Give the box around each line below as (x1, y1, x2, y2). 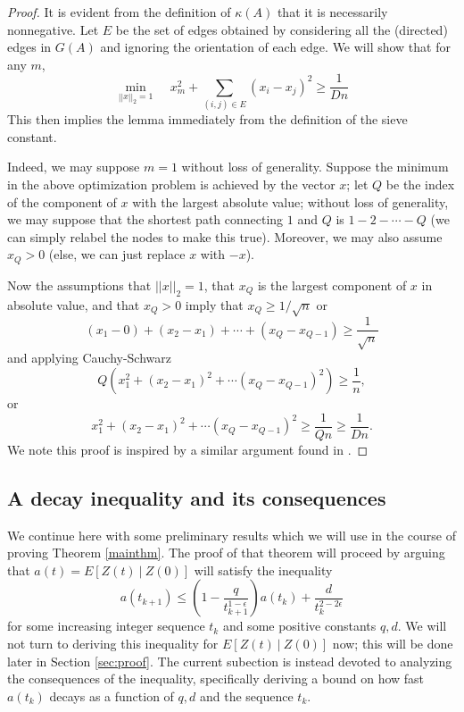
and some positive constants (222, 616, 377, 635)
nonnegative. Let (7, 20, 99, 38)
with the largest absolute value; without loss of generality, (132, 192, 449, 211)
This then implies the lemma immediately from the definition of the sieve (7, 110, 408, 129)
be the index (385, 174, 455, 193)
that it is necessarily (277, 3, 388, 21)
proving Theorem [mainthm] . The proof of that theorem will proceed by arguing (7, 543, 445, 562)
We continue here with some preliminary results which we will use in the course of (7, 525, 456, 544)
